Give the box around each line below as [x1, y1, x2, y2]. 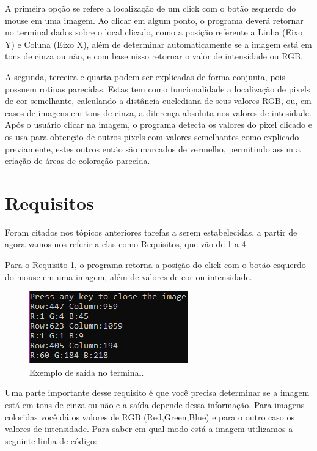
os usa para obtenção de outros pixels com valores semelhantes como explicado [5, 130, 299, 143]
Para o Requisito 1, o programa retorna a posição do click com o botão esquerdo [5, 258, 306, 271]
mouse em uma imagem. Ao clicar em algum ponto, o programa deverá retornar [5, 13, 304, 26]
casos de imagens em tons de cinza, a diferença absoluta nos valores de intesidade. [5, 106, 312, 119]
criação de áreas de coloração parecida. [5, 154, 150, 167]
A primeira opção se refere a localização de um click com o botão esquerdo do [5, 2, 296, 14]
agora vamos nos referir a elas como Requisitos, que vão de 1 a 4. [5, 237, 249, 250]
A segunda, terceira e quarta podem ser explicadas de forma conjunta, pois [5, 70, 286, 83]
